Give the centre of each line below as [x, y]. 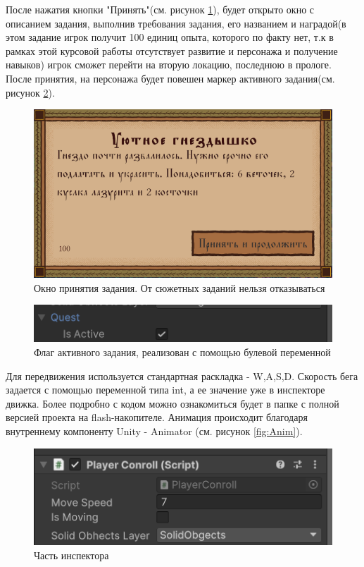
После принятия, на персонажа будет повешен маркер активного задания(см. [170, 78]
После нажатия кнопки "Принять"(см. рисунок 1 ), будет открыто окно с [160, 9]
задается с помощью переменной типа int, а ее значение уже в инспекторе [165, 390]
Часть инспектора [71, 555]
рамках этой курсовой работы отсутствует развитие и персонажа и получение [172, 50]
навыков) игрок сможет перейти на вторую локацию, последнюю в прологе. [169, 65]
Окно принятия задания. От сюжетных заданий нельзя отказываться [180, 287]
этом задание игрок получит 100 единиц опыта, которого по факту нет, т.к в [170, 37]
